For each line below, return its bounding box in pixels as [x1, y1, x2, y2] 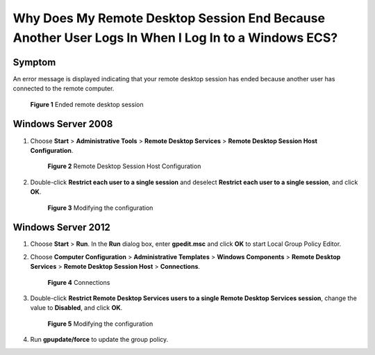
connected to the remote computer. [12, 84, 115, 93]
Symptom [12, 56, 56, 68]
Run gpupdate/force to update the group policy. [30, 336, 169, 344]
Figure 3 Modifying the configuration [47, 204, 153, 212]
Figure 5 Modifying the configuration [47, 320, 153, 328]
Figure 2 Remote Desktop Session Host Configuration [47, 162, 201, 170]
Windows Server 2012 [12, 222, 111, 233]
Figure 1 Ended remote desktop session [30, 100, 144, 108]
